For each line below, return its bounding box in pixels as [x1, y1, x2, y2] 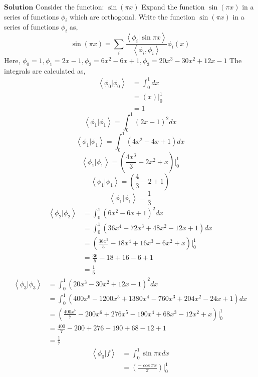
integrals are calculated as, [4, 65, 86, 76]
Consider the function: [35, 2, 104, 12]
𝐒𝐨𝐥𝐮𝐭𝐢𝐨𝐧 [4, 4, 34, 11]
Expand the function [141, 2, 205, 12]
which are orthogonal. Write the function [70, 11, 195, 22]
